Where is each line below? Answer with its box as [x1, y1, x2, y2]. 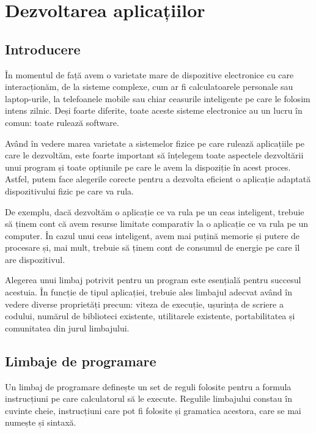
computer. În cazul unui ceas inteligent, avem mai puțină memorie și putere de [5, 229, 300, 242]
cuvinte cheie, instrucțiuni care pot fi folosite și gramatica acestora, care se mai [5, 404, 301, 416]
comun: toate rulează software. [5, 116, 119, 128]
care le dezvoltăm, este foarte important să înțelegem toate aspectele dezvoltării [5, 149, 304, 161]
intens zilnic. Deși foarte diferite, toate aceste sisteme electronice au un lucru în [5, 104, 303, 117]
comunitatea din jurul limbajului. [5, 321, 130, 334]
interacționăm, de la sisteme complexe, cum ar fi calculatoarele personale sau [5, 80, 293, 93]
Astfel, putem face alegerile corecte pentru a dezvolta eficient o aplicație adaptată [5, 172, 311, 185]
